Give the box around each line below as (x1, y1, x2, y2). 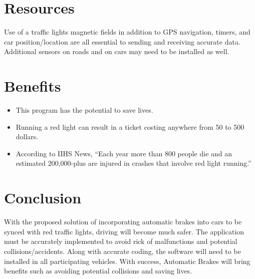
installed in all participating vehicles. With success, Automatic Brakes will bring (4, 255, 250, 266)
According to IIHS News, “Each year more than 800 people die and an (16, 148, 232, 158)
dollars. (16, 131, 39, 142)
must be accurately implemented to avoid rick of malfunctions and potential (4, 236, 237, 246)
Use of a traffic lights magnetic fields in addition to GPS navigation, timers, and (4, 27, 250, 37)
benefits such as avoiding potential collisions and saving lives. (4, 265, 192, 276)
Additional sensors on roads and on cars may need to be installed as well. (4, 46, 229, 57)
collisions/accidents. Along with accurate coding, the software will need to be (4, 245, 241, 256)
